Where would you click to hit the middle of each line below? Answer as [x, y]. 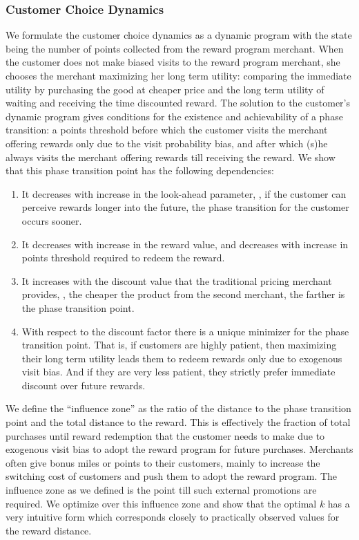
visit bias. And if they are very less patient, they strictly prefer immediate [178, 372]
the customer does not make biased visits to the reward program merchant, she [173, 62]
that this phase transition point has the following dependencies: [140, 170]
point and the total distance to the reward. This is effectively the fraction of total [178, 422]
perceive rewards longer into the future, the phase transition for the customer [185, 207]
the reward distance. [49, 530]
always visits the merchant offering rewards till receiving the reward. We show [171, 157]
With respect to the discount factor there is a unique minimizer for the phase [185, 331]
